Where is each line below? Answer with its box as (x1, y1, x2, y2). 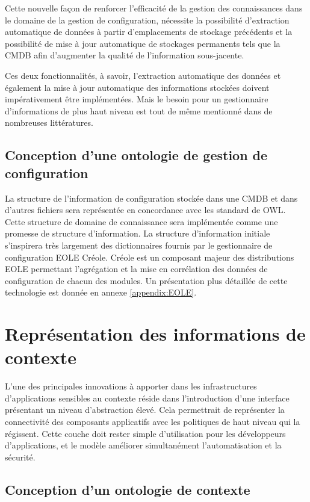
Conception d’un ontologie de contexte (5, 480, 250, 498)
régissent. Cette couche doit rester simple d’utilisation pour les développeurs (5, 427, 286, 439)
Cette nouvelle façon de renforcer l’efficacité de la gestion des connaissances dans (5, 2, 303, 14)
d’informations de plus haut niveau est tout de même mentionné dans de (5, 104, 273, 117)
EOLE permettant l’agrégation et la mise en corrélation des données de (5, 262, 268, 275)
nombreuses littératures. (5, 116, 93, 129)
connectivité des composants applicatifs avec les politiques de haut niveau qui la (5, 415, 300, 427)
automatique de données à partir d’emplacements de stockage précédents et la (5, 25, 293, 38)
